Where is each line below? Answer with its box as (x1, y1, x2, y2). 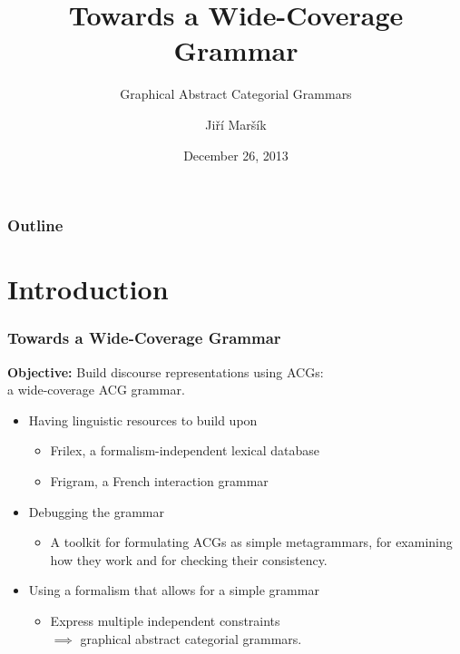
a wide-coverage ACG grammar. (7, 380, 185, 399)
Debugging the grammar (28, 502, 165, 521)
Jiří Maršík (205, 114, 267, 133)
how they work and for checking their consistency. (50, 550, 328, 569)
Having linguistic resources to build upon (28, 410, 258, 429)
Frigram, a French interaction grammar (50, 471, 269, 490)
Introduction (7, 270, 169, 307)
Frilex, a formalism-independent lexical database (50, 441, 319, 460)
